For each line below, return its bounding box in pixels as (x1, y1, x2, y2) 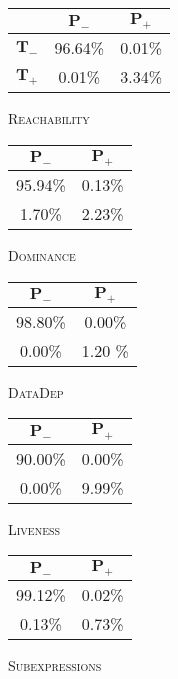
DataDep (8, 381, 64, 402)
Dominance (8, 244, 76, 265)
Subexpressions (8, 655, 102, 676)
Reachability (8, 108, 90, 129)
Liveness (8, 518, 61, 539)
